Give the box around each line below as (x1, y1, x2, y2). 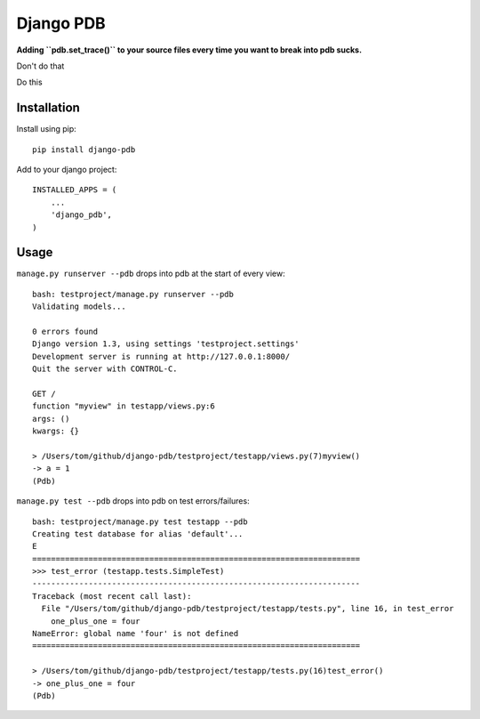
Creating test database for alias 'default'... (32, 529, 244, 538)
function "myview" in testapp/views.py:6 (32, 401, 215, 411)
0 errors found (32, 327, 99, 337)
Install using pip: (16, 124, 77, 134)
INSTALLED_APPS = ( (32, 185, 117, 195)
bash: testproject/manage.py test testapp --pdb (32, 516, 248, 527)
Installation (16, 101, 80, 116)
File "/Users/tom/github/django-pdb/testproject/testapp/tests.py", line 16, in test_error (41, 603, 454, 614)
